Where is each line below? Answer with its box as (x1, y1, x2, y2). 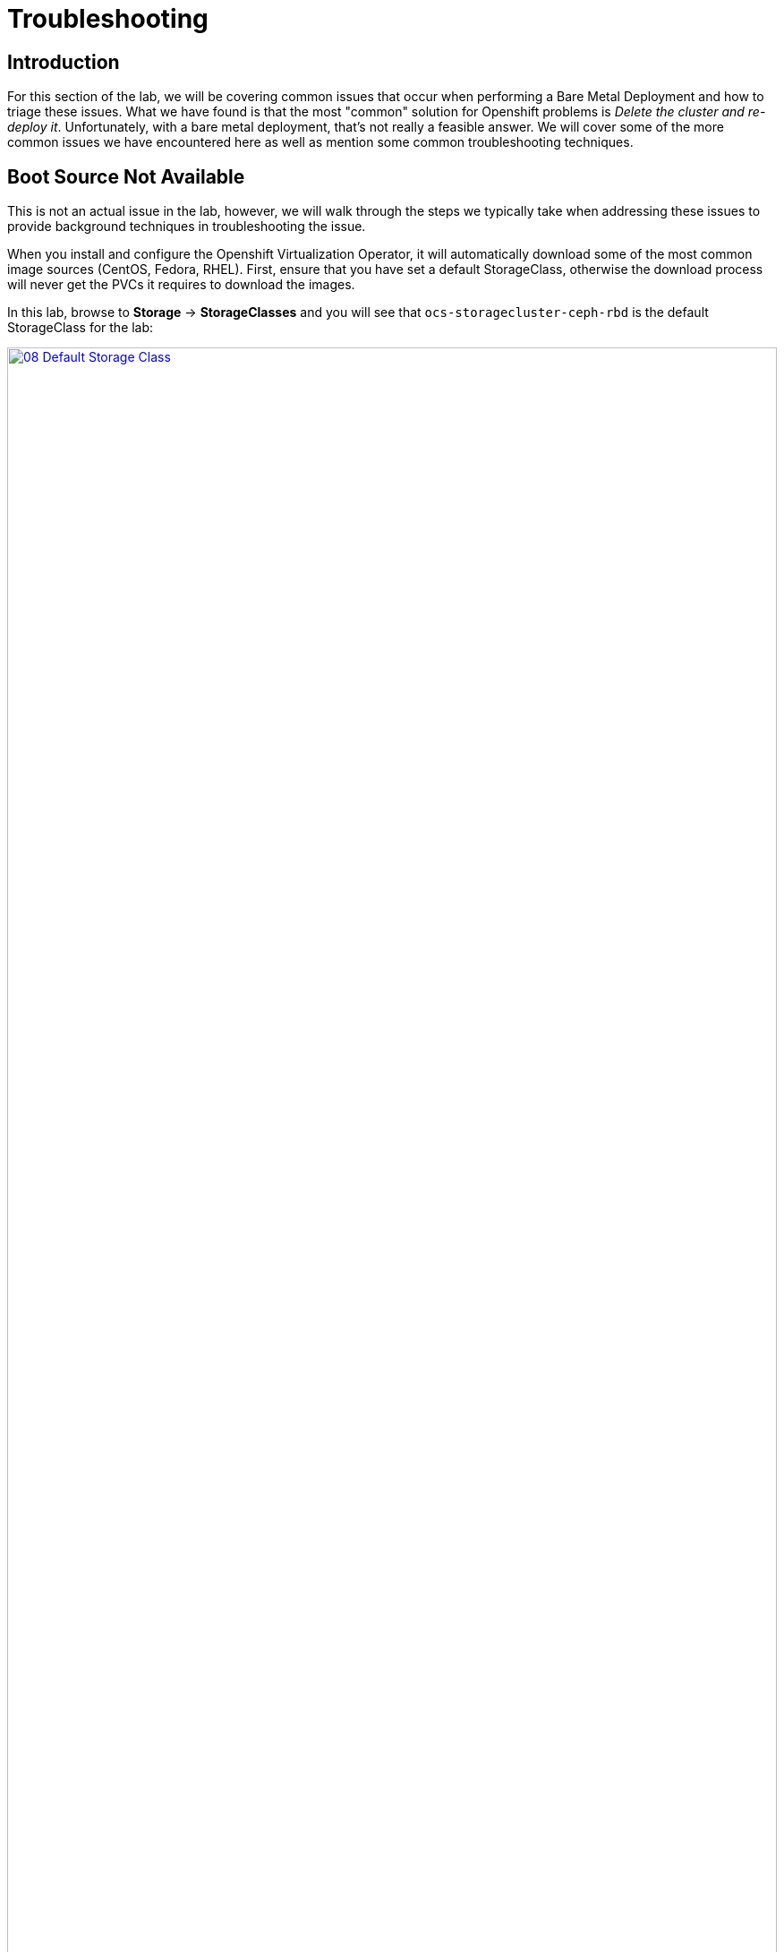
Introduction (7, 50, 120, 73)
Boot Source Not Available (7, 165, 245, 188)
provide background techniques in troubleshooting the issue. (7, 218, 366, 235)
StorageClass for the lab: (7, 320, 154, 336)
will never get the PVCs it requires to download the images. (7, 277, 355, 293)
